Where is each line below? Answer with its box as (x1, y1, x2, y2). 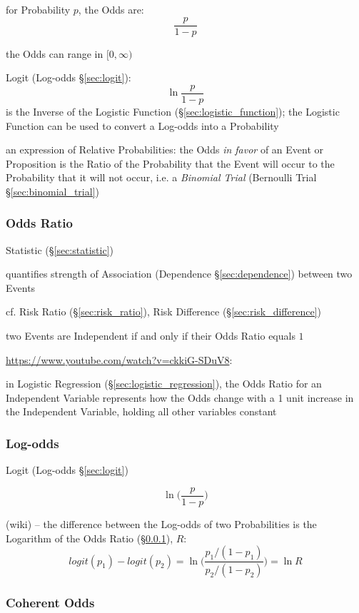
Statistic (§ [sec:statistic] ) (6, 242, 113, 257)
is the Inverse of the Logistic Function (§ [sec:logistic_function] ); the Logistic (6, 103, 340, 118)
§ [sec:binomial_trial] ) (6, 183, 99, 198)
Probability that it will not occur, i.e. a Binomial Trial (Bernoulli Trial (6, 170, 317, 185)
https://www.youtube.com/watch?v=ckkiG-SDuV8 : (6, 352, 233, 367)
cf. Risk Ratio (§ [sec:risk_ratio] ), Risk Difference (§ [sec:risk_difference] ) (6, 304, 321, 319)
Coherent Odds (6, 593, 95, 611)
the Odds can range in (6, 46, 103, 61)
